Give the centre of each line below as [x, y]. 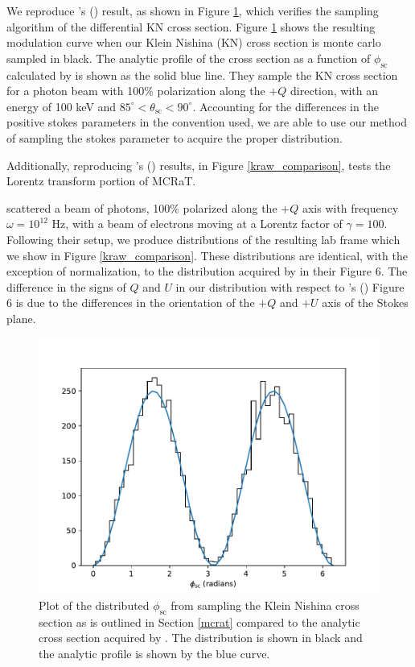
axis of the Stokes [365, 302]
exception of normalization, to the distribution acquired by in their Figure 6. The [207, 271]
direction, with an [334, 91]
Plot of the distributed [94, 605]
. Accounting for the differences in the [286, 106]
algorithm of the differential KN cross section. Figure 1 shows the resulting [191, 26]
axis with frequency [350, 207]
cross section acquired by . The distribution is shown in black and [201, 638]
